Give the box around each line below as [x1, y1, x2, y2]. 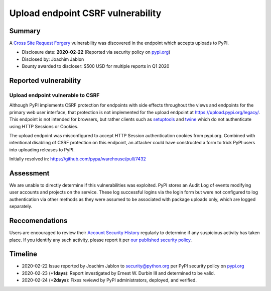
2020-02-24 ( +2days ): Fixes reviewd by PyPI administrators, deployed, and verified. [22, 277, 197, 283]
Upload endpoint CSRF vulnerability [9, 8, 162, 19]
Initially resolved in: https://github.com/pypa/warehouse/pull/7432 [9, 156, 147, 162]
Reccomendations [9, 217, 68, 225]
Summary [9, 27, 41, 35]
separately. [9, 204, 33, 210]
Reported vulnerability [9, 76, 81, 85]
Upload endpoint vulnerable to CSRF [9, 92, 100, 99]
